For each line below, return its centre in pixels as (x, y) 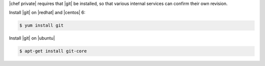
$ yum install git (41, 25)
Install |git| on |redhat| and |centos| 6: (47, 13)
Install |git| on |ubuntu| (32, 38)
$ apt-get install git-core (53, 51)
